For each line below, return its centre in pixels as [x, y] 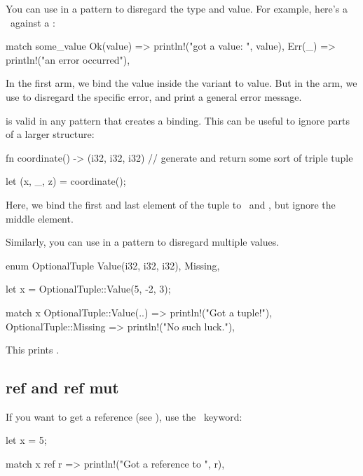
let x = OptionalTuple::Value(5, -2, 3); [88, 289]
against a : [33, 22]
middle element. [40, 218]
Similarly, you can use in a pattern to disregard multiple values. [143, 242]
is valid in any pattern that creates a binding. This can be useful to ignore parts [178, 120]
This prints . [33, 350]
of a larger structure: [50, 134]
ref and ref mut [62, 387]
